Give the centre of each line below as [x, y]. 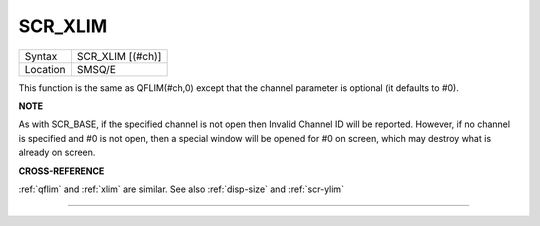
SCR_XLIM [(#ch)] [119, 56]
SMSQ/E [96, 69]
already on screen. [57, 152]
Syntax [41, 56]
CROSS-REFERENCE [61, 171]
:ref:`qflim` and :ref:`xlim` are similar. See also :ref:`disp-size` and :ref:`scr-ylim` [181, 189]
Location [45, 69]
